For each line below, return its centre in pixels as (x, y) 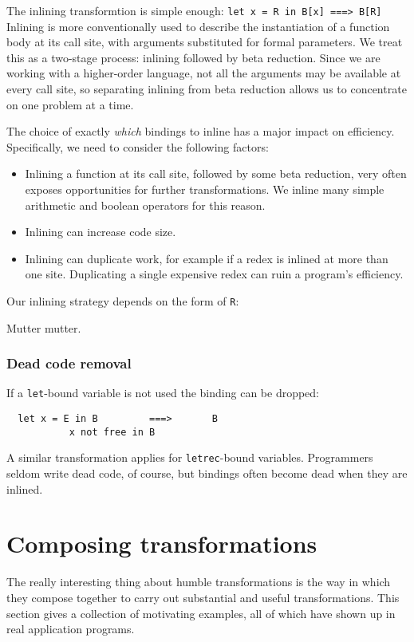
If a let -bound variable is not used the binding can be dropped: (163, 393)
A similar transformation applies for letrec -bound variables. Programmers (190, 457)
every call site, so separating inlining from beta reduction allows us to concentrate (207, 89)
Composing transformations (162, 544)
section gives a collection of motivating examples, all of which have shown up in (201, 613)
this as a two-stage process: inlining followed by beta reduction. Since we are (193, 57)
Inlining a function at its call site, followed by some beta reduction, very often (216, 173)
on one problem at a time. (70, 104)
